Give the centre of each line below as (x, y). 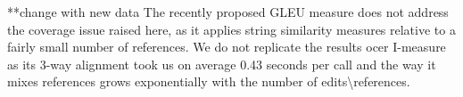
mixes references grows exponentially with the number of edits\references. (209, 81)
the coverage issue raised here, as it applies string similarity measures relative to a (231, 29)
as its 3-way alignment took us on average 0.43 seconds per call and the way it (222, 64)
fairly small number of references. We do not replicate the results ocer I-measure (227, 47)
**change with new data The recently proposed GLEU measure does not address (228, 12)
